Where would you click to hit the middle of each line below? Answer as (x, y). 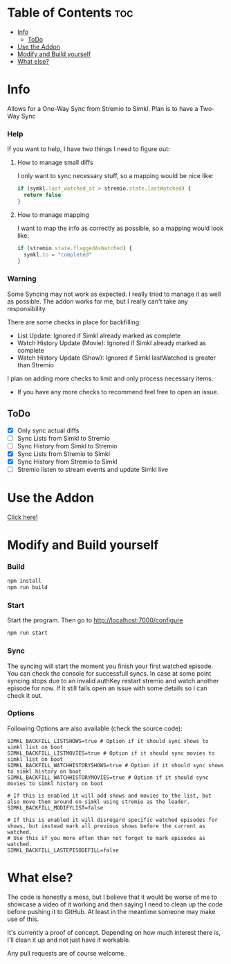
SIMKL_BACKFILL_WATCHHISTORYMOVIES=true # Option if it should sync (108, 778)
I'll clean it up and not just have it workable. (69, 940)
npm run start (28, 633)
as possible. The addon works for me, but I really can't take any (98, 301)
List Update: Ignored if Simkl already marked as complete (99, 335)
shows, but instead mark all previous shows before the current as (107, 826)
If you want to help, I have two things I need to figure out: (89, 149)
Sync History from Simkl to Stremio (67, 446)
